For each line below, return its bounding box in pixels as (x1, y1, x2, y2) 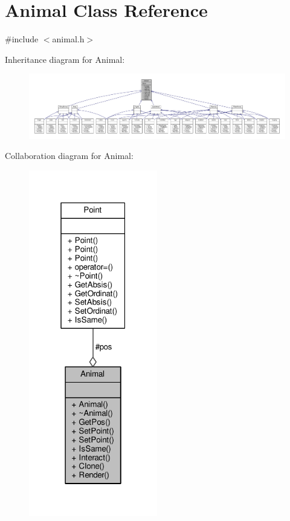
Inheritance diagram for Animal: (5, 53, 125, 65)
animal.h (52, 33, 85, 45)
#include (5, 33, 39, 45)
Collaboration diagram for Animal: (5, 149, 134, 162)
